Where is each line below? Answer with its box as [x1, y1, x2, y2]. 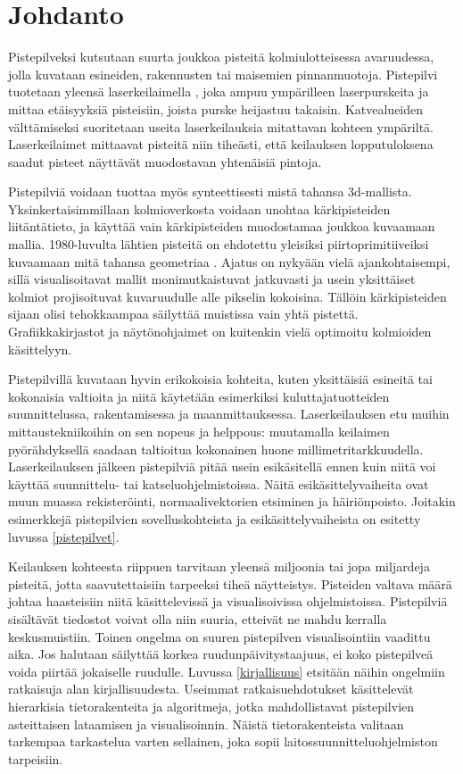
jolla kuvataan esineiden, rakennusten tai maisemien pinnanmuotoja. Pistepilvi [8, 64, 438, 83]
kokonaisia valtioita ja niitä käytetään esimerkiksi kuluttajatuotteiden [8, 387, 390, 405]
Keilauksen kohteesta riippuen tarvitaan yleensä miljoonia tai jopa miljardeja [8, 557, 430, 576]
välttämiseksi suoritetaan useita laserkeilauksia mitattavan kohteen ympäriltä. [8, 117, 434, 136]
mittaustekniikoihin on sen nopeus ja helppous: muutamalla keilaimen [8, 422, 390, 440]
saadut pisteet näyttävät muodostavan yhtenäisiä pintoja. [8, 152, 322, 171]
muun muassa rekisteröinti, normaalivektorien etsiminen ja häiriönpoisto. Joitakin [8, 492, 456, 511]
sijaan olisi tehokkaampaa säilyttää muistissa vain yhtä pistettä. [8, 304, 359, 323]
